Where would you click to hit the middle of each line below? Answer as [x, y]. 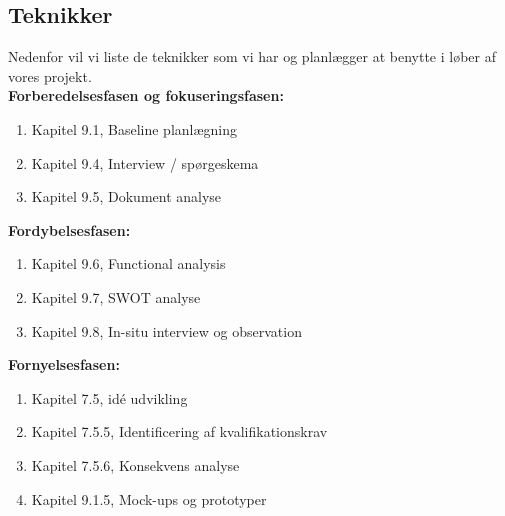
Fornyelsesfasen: [64, 364]
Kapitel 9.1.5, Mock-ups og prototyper [149, 498]
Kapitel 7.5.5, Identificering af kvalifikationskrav [179, 431]
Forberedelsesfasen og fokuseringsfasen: [146, 95]
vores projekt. [50, 75]
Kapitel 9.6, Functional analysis [128, 263]
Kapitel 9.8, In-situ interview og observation [166, 330]
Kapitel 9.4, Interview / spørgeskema [145, 162]
